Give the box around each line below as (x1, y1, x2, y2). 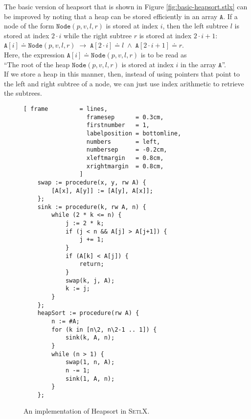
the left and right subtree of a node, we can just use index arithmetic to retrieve (4, 78, 244, 88)
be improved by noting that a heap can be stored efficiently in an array (4, 11, 218, 21)
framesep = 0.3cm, (86, 113, 164, 121)
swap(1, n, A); (65, 359, 115, 366)
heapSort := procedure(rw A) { (37, 310, 139, 317)
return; (79, 261, 104, 268)
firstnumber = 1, (86, 122, 150, 129)
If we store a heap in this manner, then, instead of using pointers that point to (4, 69, 240, 79)
